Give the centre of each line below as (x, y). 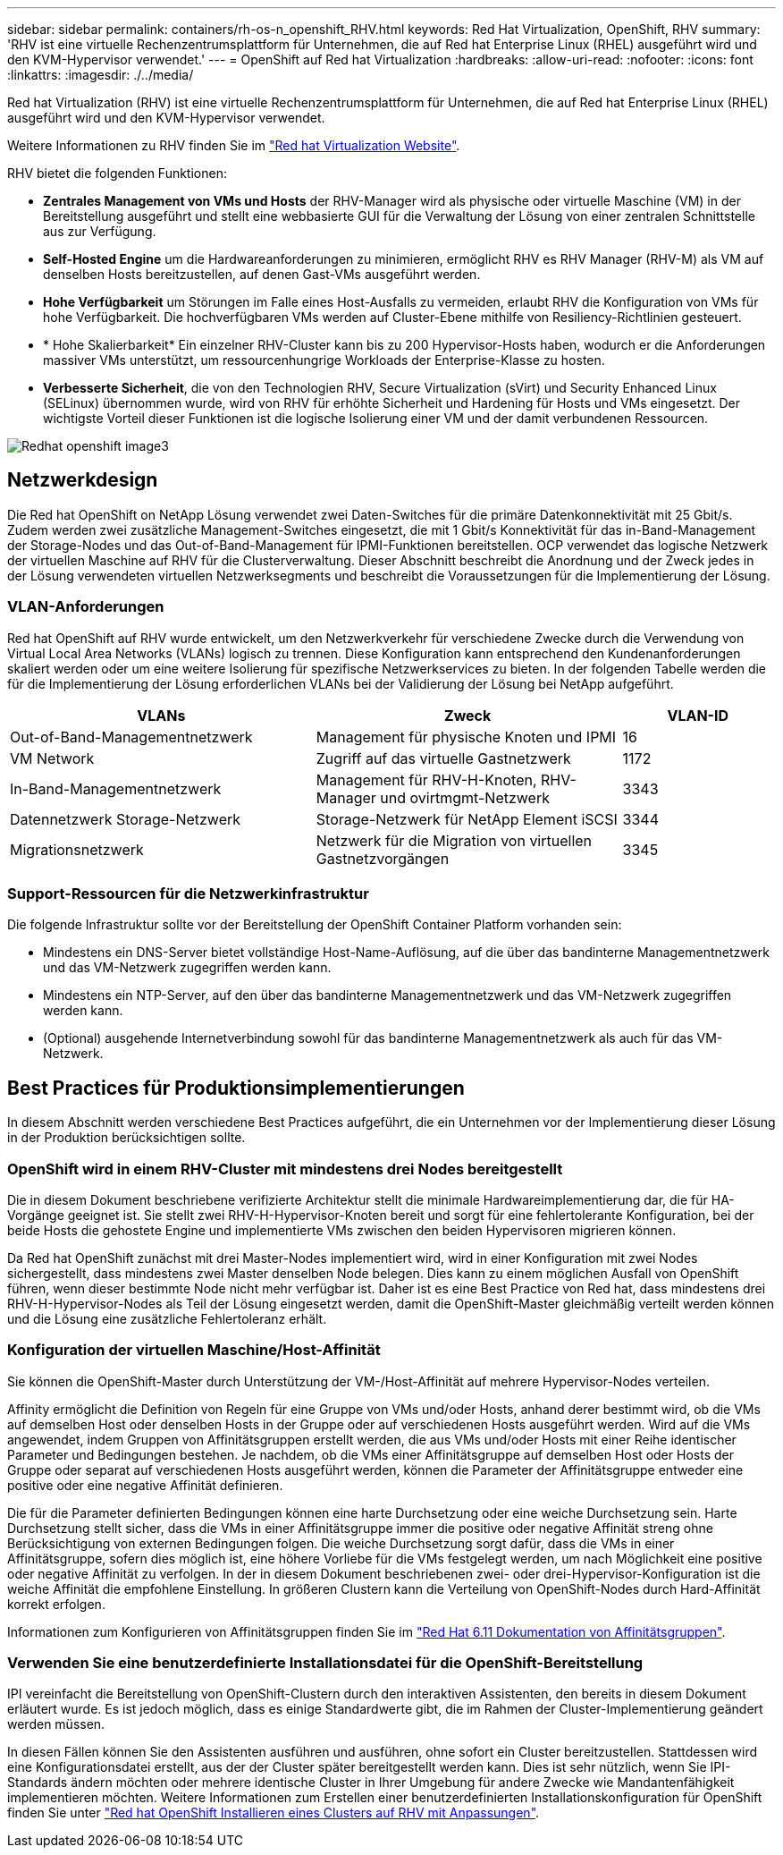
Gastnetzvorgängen (383, 858)
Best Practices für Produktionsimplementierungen (236, 1088)
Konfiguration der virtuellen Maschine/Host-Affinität (194, 1350)
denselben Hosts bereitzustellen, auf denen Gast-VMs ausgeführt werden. (262, 274)
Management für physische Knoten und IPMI (466, 737)
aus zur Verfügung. (100, 231)
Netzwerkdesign (83, 480)
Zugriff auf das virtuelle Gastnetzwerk (443, 758)
